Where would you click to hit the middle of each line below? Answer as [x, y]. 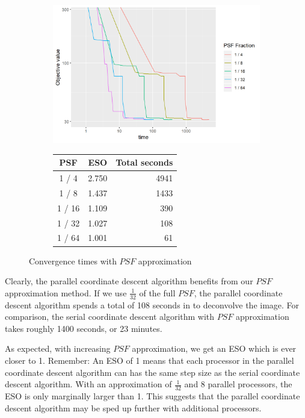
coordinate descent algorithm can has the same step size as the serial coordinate [152, 372]
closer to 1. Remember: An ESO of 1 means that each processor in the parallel [149, 360]
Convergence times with [73, 260]
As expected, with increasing [58, 348]
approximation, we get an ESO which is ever [214, 348]
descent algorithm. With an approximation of [88, 384]
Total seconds [144, 162]
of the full [157, 292]
